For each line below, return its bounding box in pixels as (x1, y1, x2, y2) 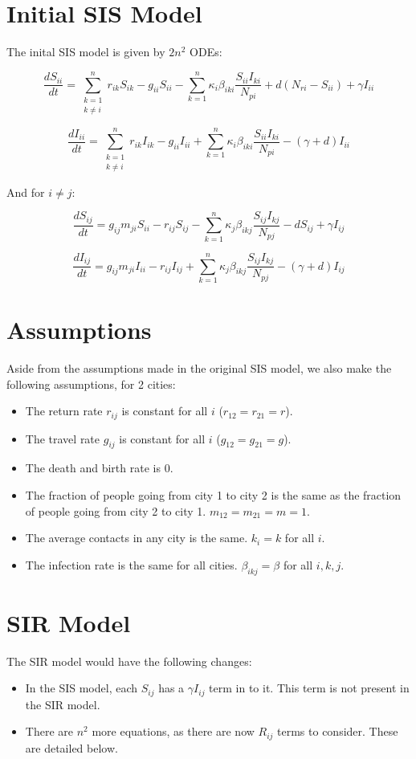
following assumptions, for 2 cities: (6, 375, 176, 392)
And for (6, 183, 45, 200)
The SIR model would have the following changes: (6, 652, 252, 669)
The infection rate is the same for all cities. (25, 556, 238, 573)
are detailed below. (25, 739, 118, 756)
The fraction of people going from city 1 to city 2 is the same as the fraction (25, 487, 402, 504)
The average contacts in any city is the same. (25, 529, 248, 546)
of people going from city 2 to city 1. (25, 502, 206, 519)
